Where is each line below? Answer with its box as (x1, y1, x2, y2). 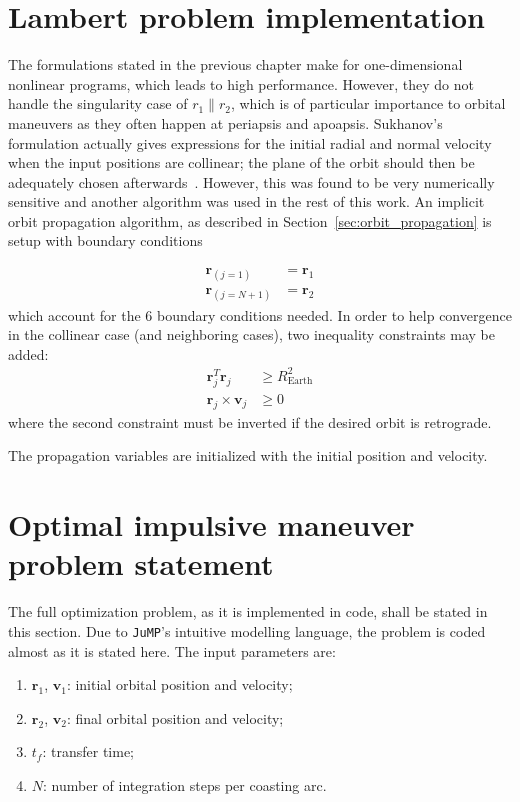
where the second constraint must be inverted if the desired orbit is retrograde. (8, 411, 492, 432)
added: (8, 343, 49, 364)
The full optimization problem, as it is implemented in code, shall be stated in (8, 601, 488, 622)
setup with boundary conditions (8, 230, 203, 251)
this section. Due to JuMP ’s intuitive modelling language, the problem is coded (8, 620, 486, 641)
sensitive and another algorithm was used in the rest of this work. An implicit (8, 191, 485, 212)
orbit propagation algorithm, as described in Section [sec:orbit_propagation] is (8, 210, 492, 231)
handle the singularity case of (8, 93, 188, 114)
